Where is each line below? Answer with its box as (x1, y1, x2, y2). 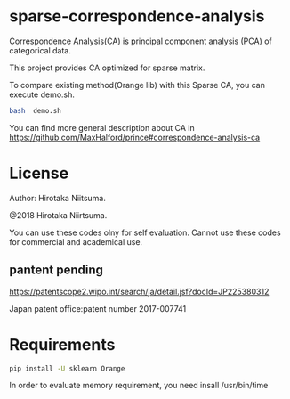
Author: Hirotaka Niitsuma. (9, 192, 107, 203)
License (9, 163, 69, 183)
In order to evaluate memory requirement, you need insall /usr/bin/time (9, 380, 269, 391)
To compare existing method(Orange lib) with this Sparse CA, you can (9, 79, 265, 90)
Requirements (9, 334, 116, 354)
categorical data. (9, 45, 71, 55)
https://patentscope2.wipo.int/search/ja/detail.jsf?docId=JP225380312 (9, 286, 270, 297)
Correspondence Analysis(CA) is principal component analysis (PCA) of (9, 36, 273, 46)
